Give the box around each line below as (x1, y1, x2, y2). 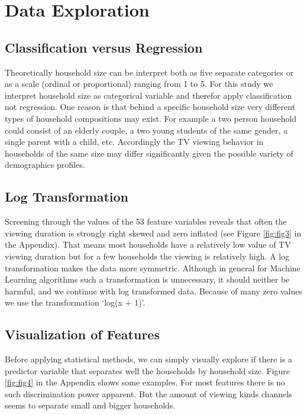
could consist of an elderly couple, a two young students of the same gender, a (5, 124, 287, 136)
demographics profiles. (5, 158, 85, 171)
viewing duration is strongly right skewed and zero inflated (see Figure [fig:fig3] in (5, 226, 302, 239)
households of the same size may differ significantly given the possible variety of (5, 147, 293, 159)
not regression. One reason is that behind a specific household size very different (5, 100, 296, 113)
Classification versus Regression (5, 38, 203, 56)
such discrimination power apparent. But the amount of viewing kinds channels (5, 387, 292, 400)
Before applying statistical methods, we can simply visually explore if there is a (5, 353, 293, 365)
